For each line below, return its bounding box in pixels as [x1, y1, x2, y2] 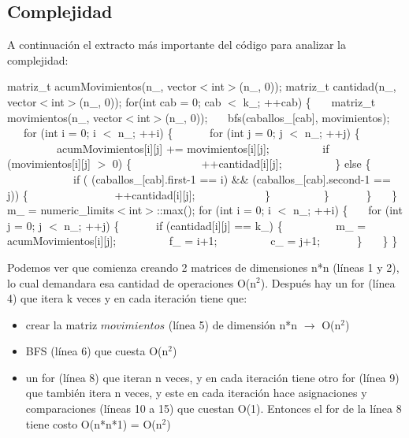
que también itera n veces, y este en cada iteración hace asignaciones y [25, 384, 367, 401]
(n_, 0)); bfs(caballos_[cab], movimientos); [165, 109, 390, 125]
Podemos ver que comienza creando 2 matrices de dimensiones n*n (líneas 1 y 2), [7, 258, 400, 275]
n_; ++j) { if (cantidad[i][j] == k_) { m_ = [64, 217, 366, 233]
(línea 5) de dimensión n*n [168, 316, 298, 332]
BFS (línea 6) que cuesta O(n [25, 343, 169, 359]
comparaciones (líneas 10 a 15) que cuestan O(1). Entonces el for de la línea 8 [25, 400, 402, 417]
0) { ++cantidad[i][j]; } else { [112, 155, 371, 172]
